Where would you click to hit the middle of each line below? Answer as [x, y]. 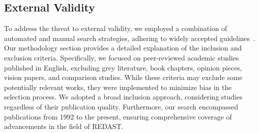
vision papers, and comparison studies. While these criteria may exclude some [123, 77]
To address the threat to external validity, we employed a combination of [115, 28]
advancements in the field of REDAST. [64, 126]
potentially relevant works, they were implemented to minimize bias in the [118, 87]
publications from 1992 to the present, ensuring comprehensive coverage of [118, 116]
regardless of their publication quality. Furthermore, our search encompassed [121, 106]
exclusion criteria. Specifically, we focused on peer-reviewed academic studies [121, 57]
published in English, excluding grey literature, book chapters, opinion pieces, [123, 67]
